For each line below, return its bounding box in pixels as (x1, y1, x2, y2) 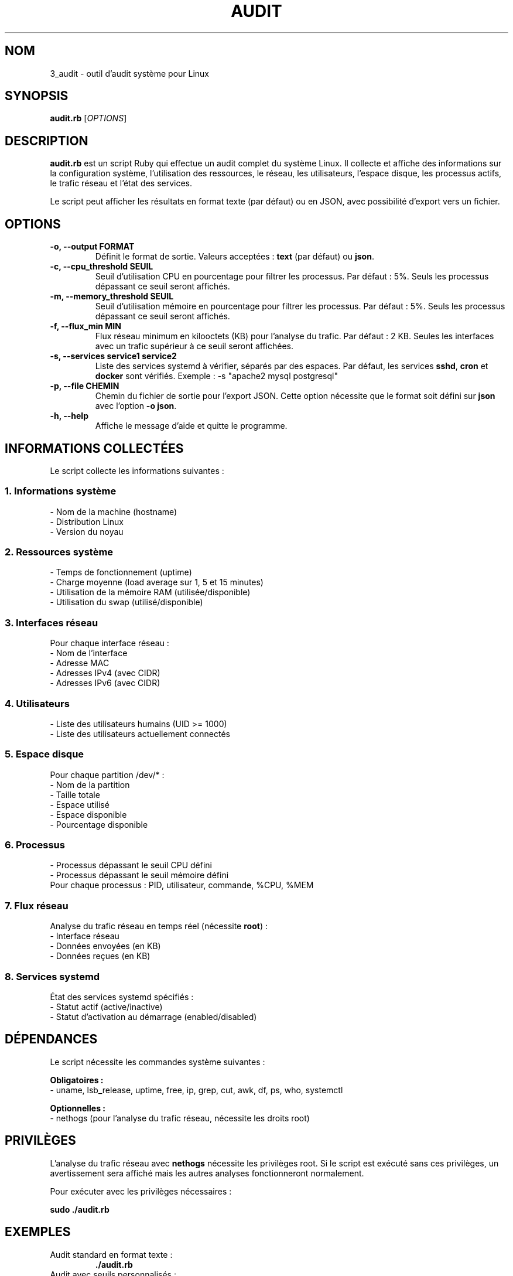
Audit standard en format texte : (50, 1249, 173, 1260)
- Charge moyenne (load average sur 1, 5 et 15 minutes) (50, 577, 264, 588)
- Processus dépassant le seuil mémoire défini (50, 870, 229, 881)
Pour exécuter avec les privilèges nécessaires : (50, 1186, 232, 1196)
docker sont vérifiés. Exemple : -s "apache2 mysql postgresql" (95, 371, 338, 381)
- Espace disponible (50, 809, 127, 820)
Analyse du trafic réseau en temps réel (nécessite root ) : (50, 921, 268, 932)
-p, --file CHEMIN (50, 381, 119, 391)
